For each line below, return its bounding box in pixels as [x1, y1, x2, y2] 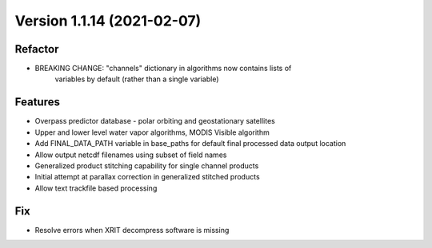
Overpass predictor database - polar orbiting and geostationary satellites [34, 116, 275, 126]
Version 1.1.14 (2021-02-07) [14, 12, 202, 30]
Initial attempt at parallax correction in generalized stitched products [34, 172, 260, 182]
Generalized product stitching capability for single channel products [34, 160, 259, 171]
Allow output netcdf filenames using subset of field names [34, 150, 227, 159]
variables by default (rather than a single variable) [54, 74, 219, 84]
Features [14, 96, 60, 109]
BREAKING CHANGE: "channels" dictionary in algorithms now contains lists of [34, 64, 292, 73]
